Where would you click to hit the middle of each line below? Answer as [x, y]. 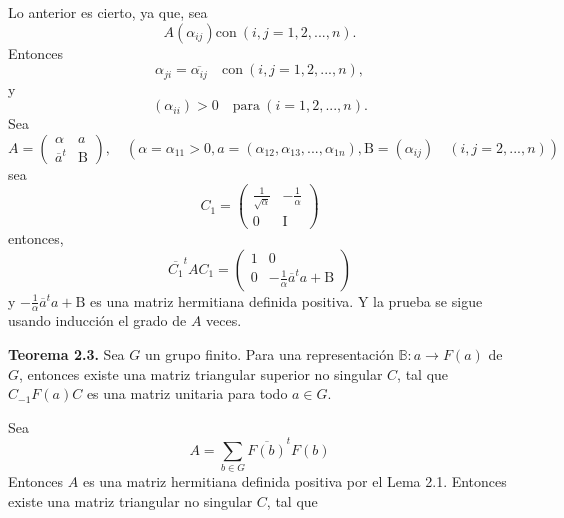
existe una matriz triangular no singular [130, 501]
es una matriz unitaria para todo [187, 393]
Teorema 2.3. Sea [66, 354]
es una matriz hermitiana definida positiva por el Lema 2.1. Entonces [294, 481]
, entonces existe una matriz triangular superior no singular [201, 373]
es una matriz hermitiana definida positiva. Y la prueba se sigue [286, 300]
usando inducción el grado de [97, 320]
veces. [224, 320]
